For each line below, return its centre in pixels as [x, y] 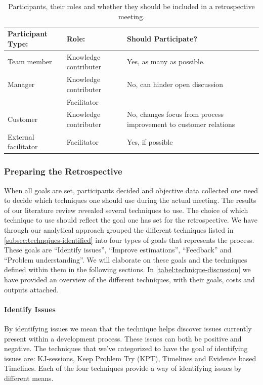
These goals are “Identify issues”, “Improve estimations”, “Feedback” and [118, 250]
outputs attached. [31, 289]
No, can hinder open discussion [175, 84]
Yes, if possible [150, 141]
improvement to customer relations [181, 124]
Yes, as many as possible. [166, 61]
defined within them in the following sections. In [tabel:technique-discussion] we [127, 269]
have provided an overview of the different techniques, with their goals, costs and [129, 280]
